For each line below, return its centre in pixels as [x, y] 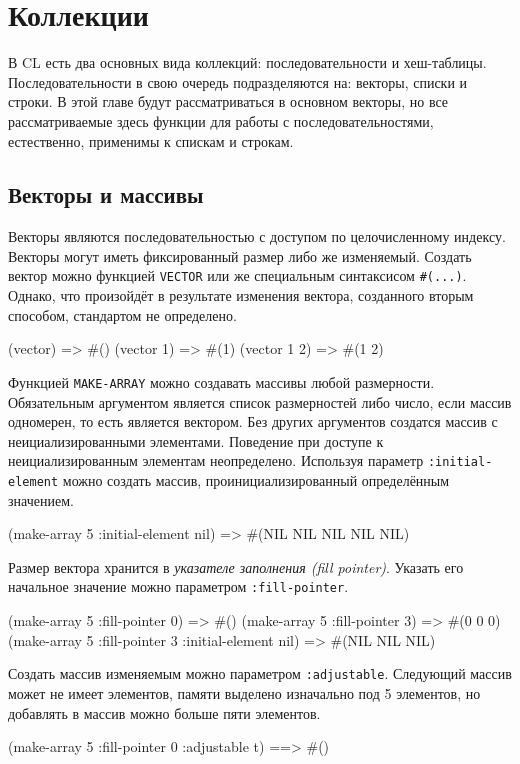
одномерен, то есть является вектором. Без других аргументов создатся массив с [253, 421]
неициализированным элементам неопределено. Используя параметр [216, 460]
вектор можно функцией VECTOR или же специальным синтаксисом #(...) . [237, 275]
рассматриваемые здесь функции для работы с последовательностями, [221, 120]
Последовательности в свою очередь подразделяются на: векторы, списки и [238, 81]
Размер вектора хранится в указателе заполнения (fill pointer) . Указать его [236, 566]
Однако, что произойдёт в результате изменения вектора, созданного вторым [241, 295]
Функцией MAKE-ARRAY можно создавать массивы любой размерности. [221, 381]
